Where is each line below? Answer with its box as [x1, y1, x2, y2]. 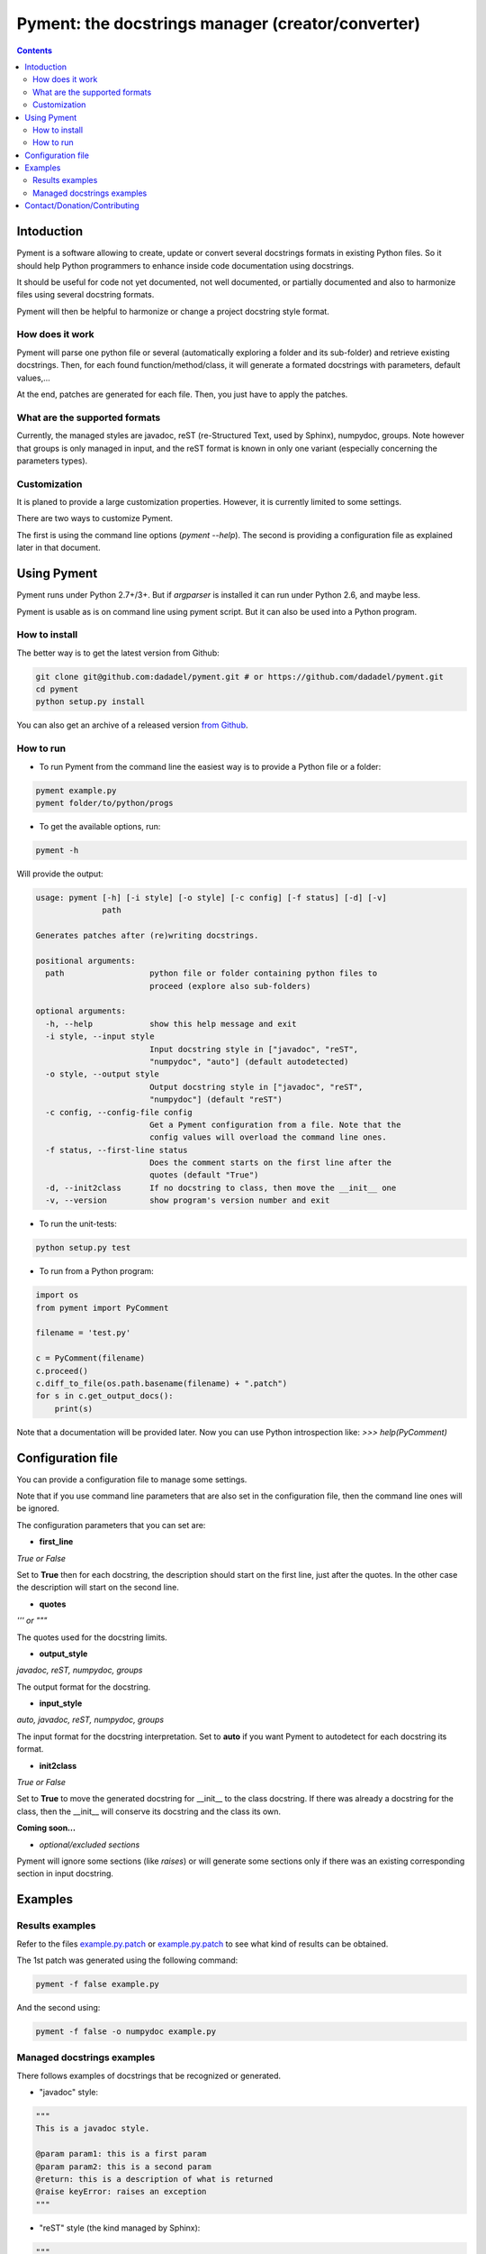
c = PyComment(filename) [35, 1353, 146, 1363]
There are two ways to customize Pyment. [16, 513, 173, 524]
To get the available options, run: [39, 820, 161, 831]
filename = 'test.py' [35, 1328, 131, 1338]
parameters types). [16, 455, 88, 466]
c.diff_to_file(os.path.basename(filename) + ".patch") [35, 1378, 288, 1388]
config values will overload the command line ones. [148, 1132, 387, 1142]
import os [35, 1290, 79, 1300]
